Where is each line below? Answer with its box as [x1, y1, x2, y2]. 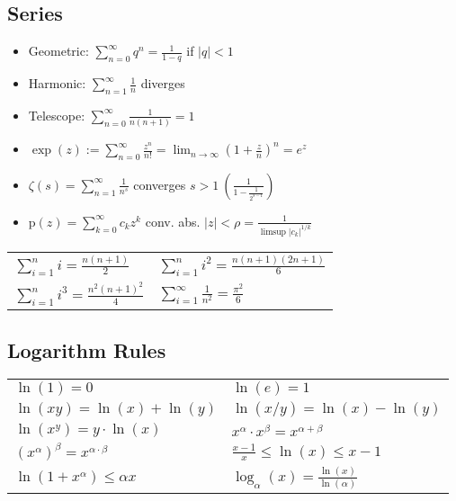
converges [133, 174, 186, 193]
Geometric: [28, 41, 89, 60]
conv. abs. [145, 211, 201, 230]
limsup [260, 227, 287, 237]
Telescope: [28, 105, 85, 124]
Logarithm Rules [7, 335, 166, 363]
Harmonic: [28, 74, 86, 93]
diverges [140, 74, 185, 93]
